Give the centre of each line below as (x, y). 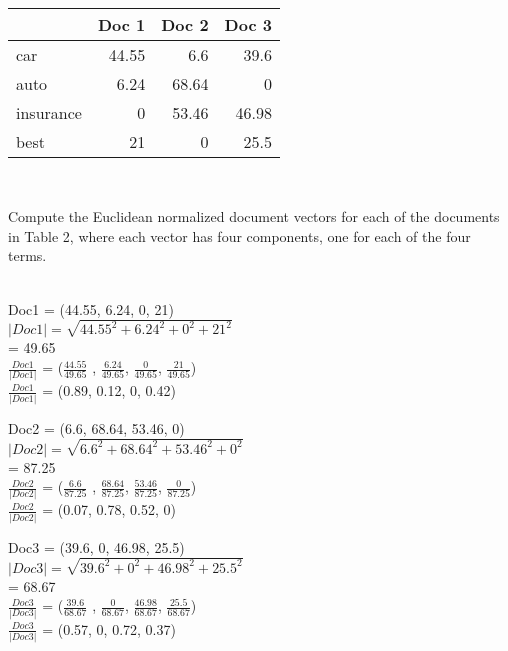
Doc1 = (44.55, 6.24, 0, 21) (91, 308)
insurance (49, 112)
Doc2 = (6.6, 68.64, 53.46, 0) (96, 427)
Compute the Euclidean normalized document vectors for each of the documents (254, 216)
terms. (27, 255)
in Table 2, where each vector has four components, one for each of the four (239, 235)
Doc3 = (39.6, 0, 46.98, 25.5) (96, 546)
